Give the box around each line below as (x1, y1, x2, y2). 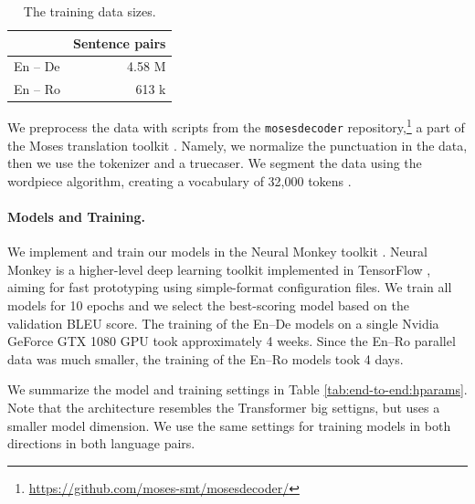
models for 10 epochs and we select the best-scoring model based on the (7, 296, 409, 315)
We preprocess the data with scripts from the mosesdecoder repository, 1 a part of (7, 115, 465, 137)
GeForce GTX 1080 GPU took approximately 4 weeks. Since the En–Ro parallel (7, 331, 456, 351)
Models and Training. (7, 207, 146, 226)
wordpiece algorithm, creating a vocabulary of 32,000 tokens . (7, 171, 352, 190)
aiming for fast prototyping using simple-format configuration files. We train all (7, 278, 452, 297)
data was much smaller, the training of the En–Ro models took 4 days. (7, 349, 404, 368)
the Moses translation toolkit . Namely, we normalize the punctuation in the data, (7, 135, 468, 154)
